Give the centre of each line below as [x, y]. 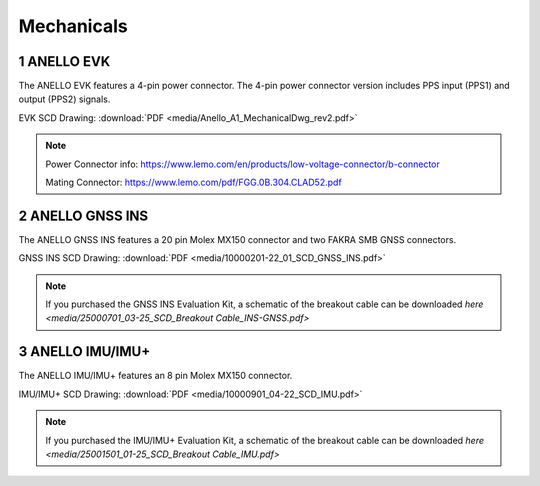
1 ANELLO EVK [64, 61]
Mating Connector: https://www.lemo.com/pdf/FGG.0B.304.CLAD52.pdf [193, 182]
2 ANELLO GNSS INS [83, 215]
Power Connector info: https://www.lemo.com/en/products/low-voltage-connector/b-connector [242, 164]
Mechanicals [73, 26]
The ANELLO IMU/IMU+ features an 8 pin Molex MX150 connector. [155, 376]
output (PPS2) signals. [64, 99]
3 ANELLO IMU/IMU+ [84, 351]
